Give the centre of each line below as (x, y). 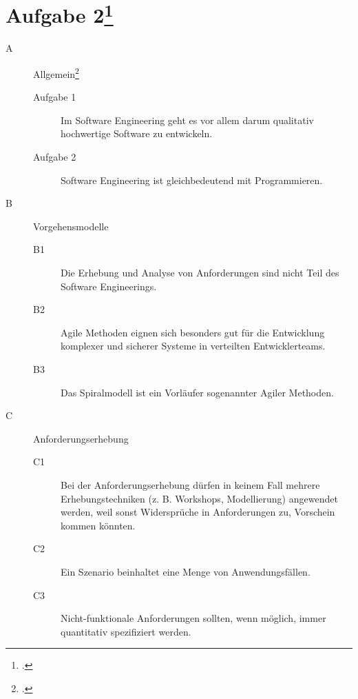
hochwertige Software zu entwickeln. (137, 133)
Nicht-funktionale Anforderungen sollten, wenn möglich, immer (193, 618)
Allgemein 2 (56, 73)
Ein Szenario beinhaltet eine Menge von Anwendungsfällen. (186, 571)
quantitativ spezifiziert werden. (126, 631)
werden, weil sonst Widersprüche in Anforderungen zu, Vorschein (198, 512)
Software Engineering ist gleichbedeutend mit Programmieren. (192, 180)
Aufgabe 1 (55, 97)
